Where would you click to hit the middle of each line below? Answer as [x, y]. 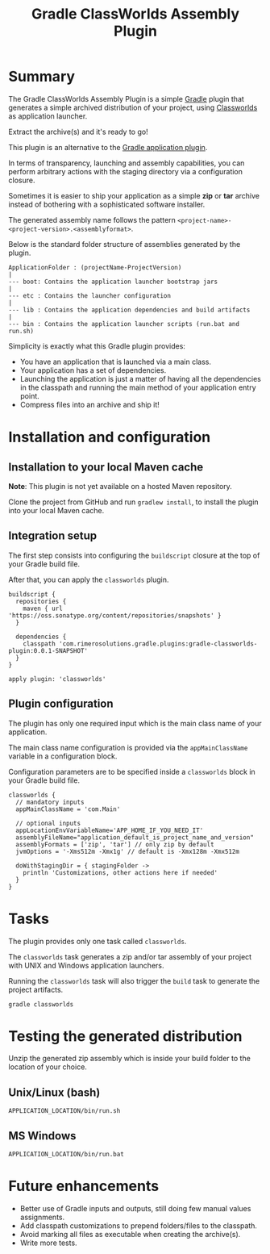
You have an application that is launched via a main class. [116, 362]
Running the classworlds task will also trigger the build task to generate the [134, 980]
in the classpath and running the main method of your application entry [138, 387]
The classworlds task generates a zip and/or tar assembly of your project [130, 956]
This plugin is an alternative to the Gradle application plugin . [108, 147]
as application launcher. [48, 116]
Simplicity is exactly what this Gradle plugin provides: [97, 346]
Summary [42, 77]
